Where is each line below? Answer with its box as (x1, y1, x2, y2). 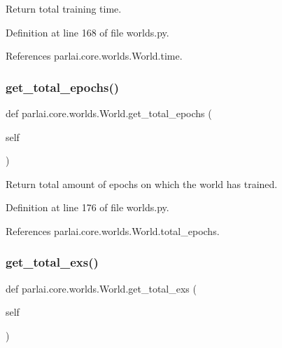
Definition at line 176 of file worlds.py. (6, 200, 169, 215)
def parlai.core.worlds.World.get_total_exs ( (6, 281, 197, 295)
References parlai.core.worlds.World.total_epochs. (6, 223, 220, 238)
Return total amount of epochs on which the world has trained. (6, 176, 278, 191)
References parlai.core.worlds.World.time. (6, 48, 183, 63)
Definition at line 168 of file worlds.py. (6, 25, 169, 39)
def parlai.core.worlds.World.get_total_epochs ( (6, 106, 212, 120)
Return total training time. (6, 1, 122, 15)
